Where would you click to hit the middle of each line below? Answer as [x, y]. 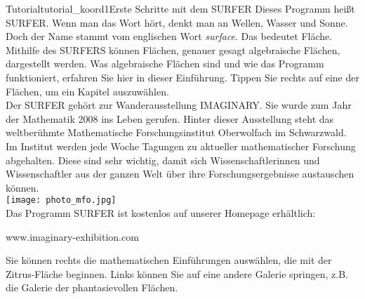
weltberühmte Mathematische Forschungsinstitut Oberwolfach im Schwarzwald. [176, 132]
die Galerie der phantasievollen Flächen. [92, 287]
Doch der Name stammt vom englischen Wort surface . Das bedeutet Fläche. [169, 36]
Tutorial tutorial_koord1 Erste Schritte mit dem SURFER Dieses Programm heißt [180, 8]
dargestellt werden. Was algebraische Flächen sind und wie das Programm [165, 64]
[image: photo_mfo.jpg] [61, 200]
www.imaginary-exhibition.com [72, 236]
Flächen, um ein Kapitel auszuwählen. [87, 91]
